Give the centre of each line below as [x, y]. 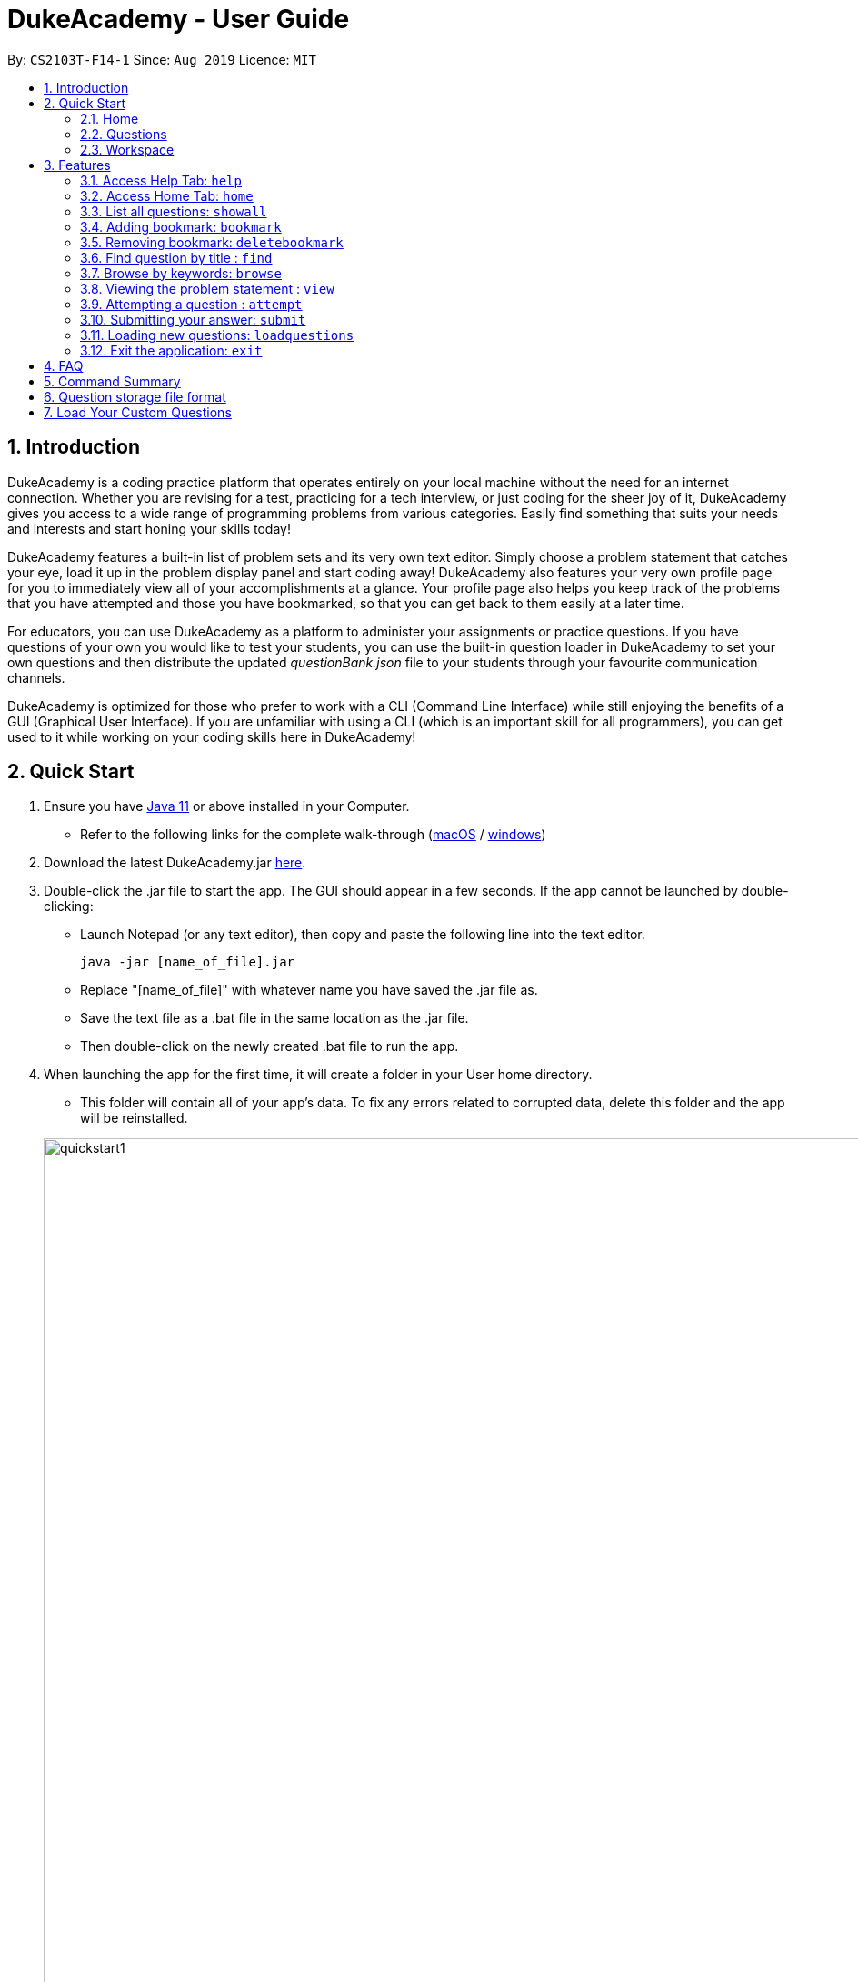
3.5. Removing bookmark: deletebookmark [212, 242]
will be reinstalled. [134, 1118]
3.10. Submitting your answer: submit [193, 319]
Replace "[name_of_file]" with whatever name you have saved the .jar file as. [309, 990]
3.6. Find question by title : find [176, 257]
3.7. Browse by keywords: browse [181, 273]
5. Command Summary [112, 381]
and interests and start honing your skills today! [149, 528]
